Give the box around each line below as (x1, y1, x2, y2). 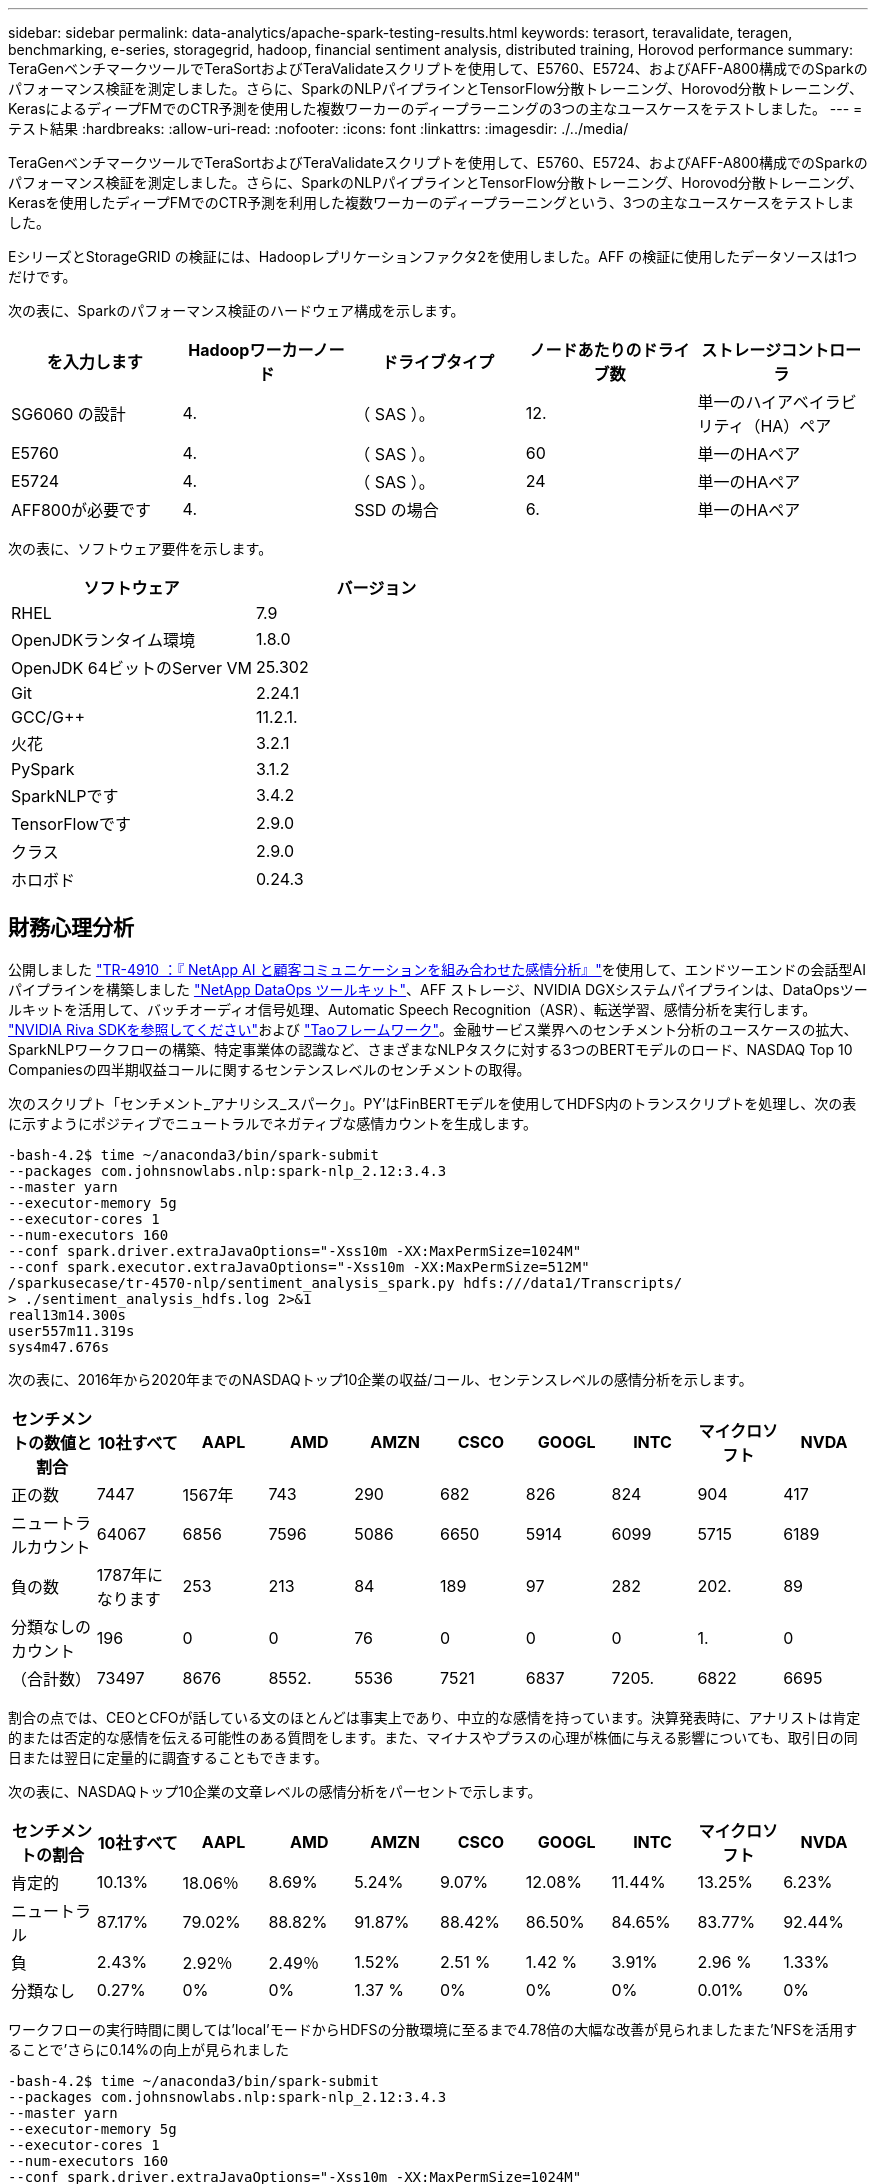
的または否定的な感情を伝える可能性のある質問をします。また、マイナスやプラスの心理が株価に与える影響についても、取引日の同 (8, 1728, 858, 1746)
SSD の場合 (354, 500, 439, 520)
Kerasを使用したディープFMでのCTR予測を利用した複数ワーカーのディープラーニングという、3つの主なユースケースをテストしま (8, 194, 855, 211)
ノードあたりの (529, 340, 642, 360)
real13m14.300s (8, 1306, 127, 1323)
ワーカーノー (249, 340, 345, 360)
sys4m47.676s (8, 1338, 110, 1355)
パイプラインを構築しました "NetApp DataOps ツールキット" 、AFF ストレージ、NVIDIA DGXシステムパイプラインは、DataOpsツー (8, 980, 868, 998)
